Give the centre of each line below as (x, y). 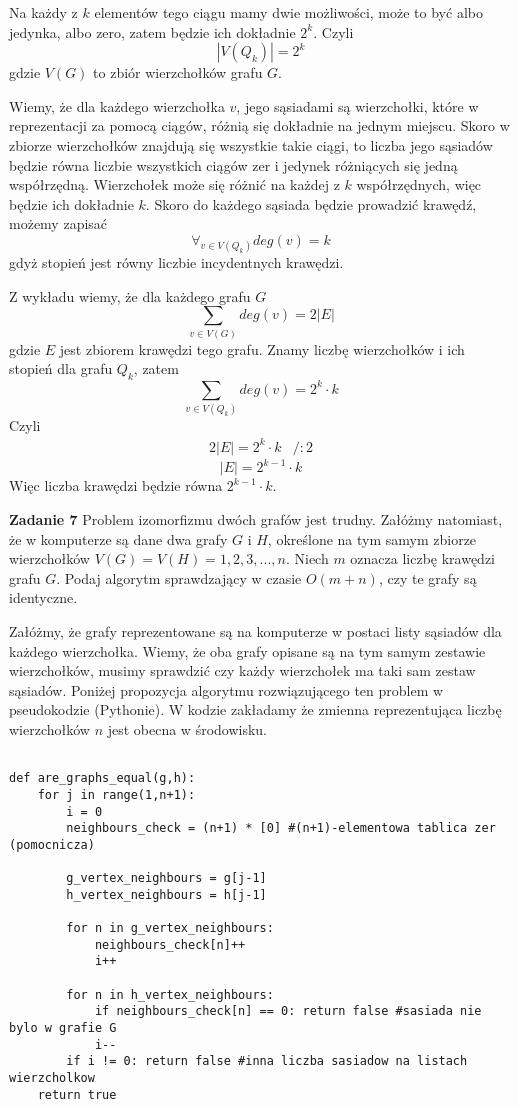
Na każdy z (43, 12)
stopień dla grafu (61, 368)
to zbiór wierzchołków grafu (178, 72)
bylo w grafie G (63, 1028)
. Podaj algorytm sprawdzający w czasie (179, 577)
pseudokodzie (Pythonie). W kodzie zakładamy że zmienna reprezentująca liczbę (255, 709)
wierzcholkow (52, 1078)
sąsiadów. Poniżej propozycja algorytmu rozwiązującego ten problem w (226, 689)
